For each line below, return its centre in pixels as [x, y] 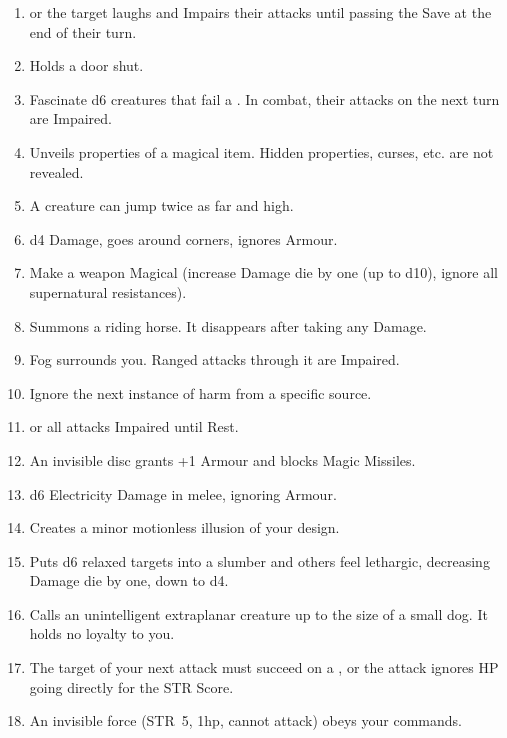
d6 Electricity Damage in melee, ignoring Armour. [183, 493]
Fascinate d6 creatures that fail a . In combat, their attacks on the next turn [264, 98]
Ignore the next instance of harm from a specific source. [200, 392]
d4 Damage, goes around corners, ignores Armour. [183, 238]
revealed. [56, 171]
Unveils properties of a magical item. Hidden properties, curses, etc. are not [261, 151]
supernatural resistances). [108, 291]
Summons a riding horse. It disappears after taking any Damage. [228, 325]
